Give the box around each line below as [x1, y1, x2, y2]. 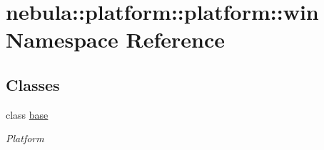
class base [6, 107, 49, 122]
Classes [6, 73, 60, 95]
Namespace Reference [6, 25, 225, 54]
